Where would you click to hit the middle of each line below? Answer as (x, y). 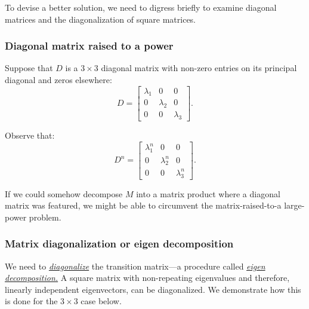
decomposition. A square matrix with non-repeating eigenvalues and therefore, (147, 278)
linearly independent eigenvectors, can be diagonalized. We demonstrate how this (153, 289)
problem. (45, 217)
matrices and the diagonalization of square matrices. (101, 19)
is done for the (31, 301)
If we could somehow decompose (64, 193)
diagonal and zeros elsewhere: (58, 79)
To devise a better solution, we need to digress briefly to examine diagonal (141, 7)
